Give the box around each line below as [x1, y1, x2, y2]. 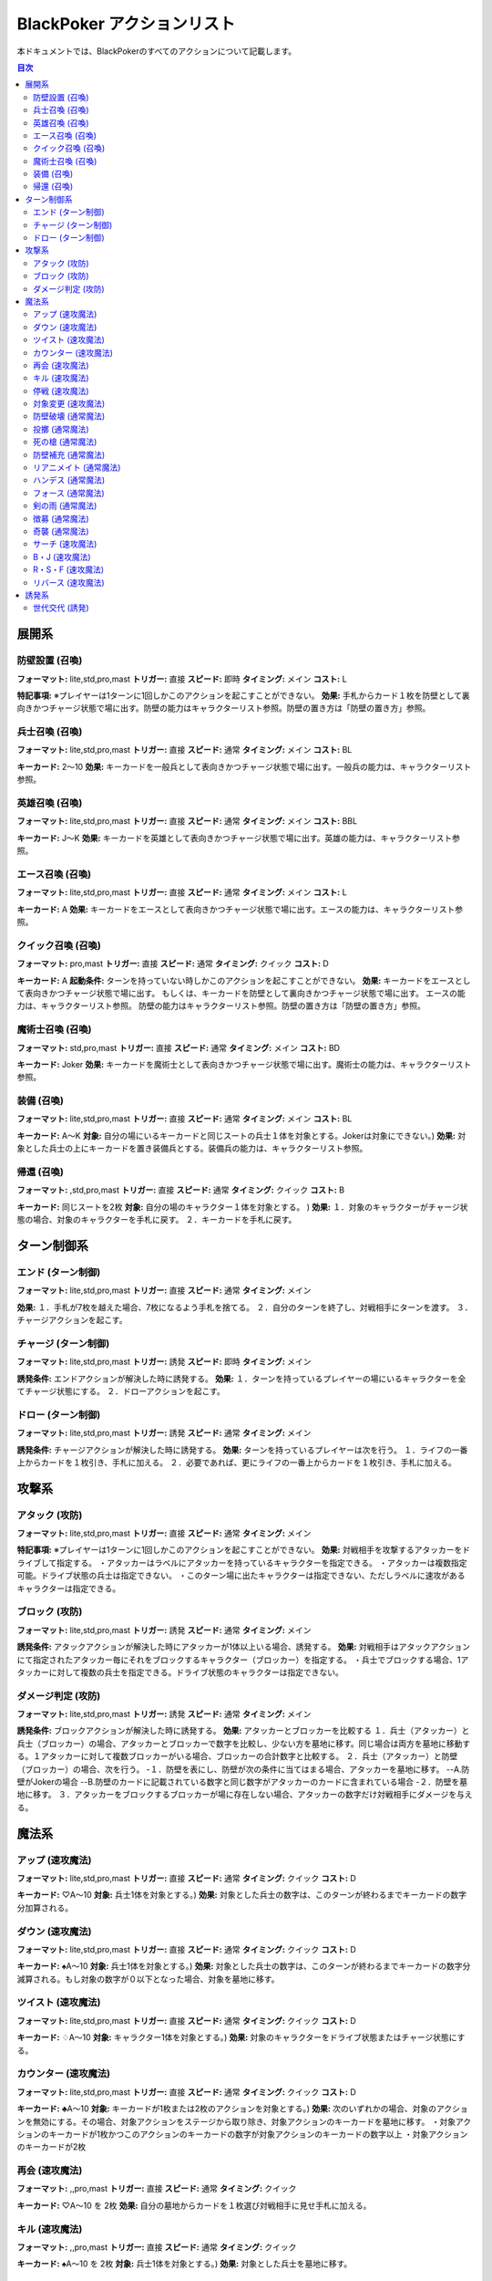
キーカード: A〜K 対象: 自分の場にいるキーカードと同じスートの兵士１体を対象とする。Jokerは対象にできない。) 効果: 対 [16, 1130, 466, 1140]
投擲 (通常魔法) [33, 423, 90, 434]
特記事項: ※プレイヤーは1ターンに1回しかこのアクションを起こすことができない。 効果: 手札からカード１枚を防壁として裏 [16, 690, 471, 701]
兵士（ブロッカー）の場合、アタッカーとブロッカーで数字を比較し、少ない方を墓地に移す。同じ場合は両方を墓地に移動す [16, 1738, 471, 1749]
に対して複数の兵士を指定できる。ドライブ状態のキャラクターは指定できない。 [48, 1666, 343, 1678]
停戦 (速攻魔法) [33, 385, 90, 396]
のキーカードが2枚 [16, 2141, 87, 2152]
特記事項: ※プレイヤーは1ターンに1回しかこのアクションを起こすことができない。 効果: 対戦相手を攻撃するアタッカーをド [16, 1545, 471, 1556]
